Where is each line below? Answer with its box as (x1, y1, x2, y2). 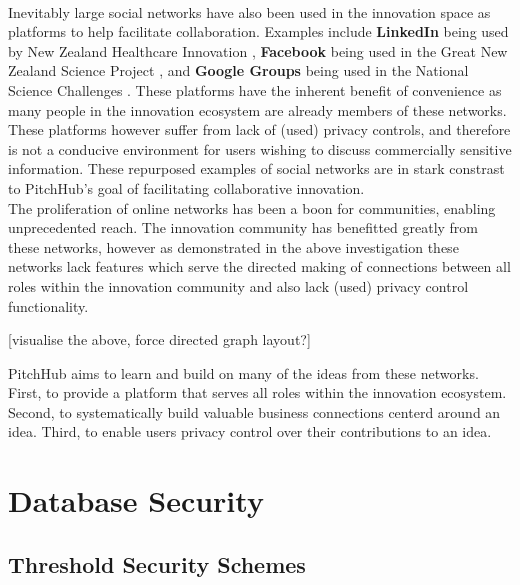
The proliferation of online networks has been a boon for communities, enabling (8, 197, 496, 218)
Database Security (8, 480, 264, 521)
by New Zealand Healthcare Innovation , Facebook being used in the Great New (8, 40, 508, 61)
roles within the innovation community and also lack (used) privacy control (8, 275, 469, 296)
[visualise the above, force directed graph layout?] (8, 329, 311, 350)
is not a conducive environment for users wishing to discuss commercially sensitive (8, 138, 512, 159)
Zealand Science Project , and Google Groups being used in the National (8, 60, 469, 81)
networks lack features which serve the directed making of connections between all (8, 256, 511, 277)
